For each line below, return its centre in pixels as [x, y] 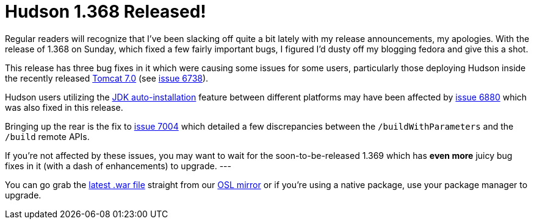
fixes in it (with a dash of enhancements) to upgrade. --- [118, 166]
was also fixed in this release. [64, 107]
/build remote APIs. [47, 136]
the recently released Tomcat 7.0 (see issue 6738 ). [107, 78]
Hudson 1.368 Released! [106, 12]
